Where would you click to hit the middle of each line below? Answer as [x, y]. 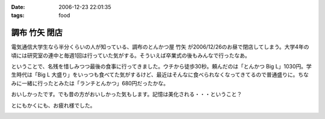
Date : [18, 7]
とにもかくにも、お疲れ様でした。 [53, 105]
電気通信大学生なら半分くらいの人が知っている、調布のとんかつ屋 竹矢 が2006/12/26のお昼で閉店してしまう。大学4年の [160, 47]
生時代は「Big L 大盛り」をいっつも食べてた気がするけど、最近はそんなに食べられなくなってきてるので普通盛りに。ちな [160, 75]
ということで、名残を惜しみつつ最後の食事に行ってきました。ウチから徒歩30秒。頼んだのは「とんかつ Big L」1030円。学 [162, 67]
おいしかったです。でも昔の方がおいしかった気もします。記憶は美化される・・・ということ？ [127, 94]
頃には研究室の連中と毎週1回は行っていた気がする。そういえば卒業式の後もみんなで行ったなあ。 [131, 55]
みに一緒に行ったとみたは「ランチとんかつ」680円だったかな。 [90, 83]
